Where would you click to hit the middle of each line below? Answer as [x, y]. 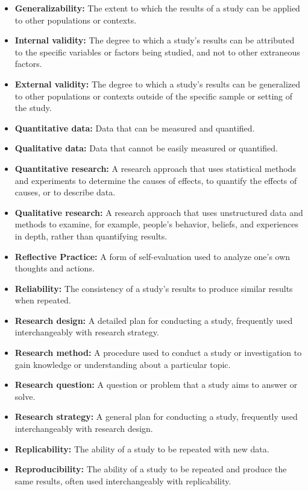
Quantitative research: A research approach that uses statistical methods [155, 168]
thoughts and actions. [55, 268]
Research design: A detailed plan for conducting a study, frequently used [154, 320]
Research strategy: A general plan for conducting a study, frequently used [156, 417]
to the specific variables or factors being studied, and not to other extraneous [157, 52]
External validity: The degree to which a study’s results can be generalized [158, 84]
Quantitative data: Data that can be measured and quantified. [135, 128]
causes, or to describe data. [65, 192]
